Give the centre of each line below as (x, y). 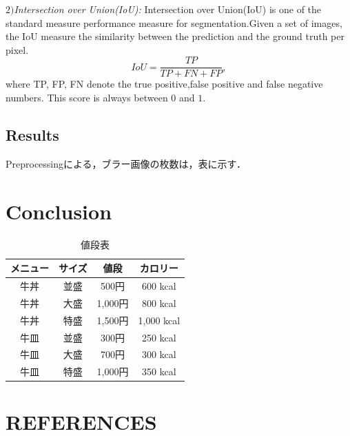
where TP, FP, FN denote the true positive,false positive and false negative (164, 84)
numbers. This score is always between (87, 98)
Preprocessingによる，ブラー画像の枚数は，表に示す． (126, 163)
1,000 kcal (159, 320)
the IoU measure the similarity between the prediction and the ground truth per (175, 36)
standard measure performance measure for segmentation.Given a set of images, (174, 22)
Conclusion (59, 211)
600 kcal (159, 285)
